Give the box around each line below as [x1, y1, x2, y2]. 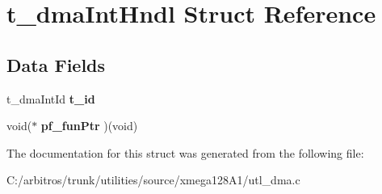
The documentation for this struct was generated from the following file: [6, 144, 364, 161]
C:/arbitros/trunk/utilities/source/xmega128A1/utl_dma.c [6, 171, 300, 188]
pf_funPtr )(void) [40, 117, 138, 134]
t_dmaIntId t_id [6, 90, 95, 107]
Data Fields [6, 52, 106, 77]
